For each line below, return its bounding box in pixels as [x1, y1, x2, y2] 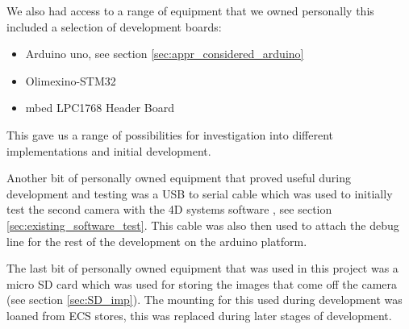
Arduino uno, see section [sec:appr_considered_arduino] [25, 45, 304, 62]
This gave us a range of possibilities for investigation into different [6, 126, 334, 143]
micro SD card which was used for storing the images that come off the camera [6, 275, 398, 292]
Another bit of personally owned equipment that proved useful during [6, 169, 351, 186]
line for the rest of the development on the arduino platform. [6, 232, 307, 249]
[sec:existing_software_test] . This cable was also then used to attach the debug [6, 216, 399, 233]
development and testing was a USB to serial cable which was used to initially [6, 185, 393, 202]
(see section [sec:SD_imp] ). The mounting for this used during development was [6, 291, 403, 308]
